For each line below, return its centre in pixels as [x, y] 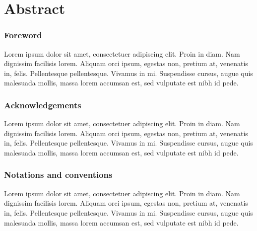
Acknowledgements [43, 105]
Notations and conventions [58, 175]
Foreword [23, 35]
